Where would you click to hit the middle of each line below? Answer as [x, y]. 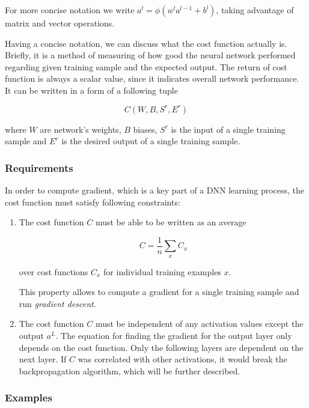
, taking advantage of [255, 10]
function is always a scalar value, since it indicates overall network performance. [152, 78]
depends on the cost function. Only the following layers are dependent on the [161, 347]
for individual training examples [162, 271]
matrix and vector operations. [60, 23]
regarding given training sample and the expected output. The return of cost [146, 66]
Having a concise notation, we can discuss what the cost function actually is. [146, 43]
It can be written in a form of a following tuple [91, 90]
